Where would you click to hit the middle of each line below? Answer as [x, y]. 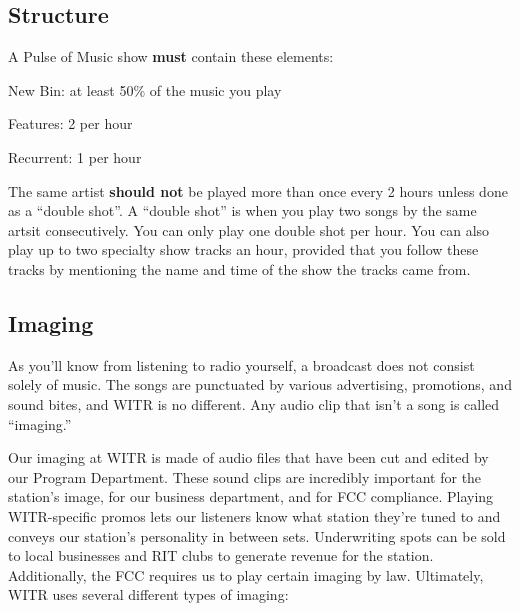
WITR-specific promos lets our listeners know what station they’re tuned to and [254, 515]
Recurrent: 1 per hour [75, 156]
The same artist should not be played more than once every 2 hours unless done [258, 190]
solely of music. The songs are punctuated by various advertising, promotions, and [260, 384]
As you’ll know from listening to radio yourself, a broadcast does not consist [241, 364]
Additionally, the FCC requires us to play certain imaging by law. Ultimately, [246, 574]
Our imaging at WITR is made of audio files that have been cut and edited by [248, 457]
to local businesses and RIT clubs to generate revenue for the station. [221, 555]
